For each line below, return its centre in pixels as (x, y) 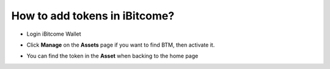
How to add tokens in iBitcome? (93, 16)
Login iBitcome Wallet (54, 34)
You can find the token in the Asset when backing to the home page (112, 56)
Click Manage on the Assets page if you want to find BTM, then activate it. (121, 45)
